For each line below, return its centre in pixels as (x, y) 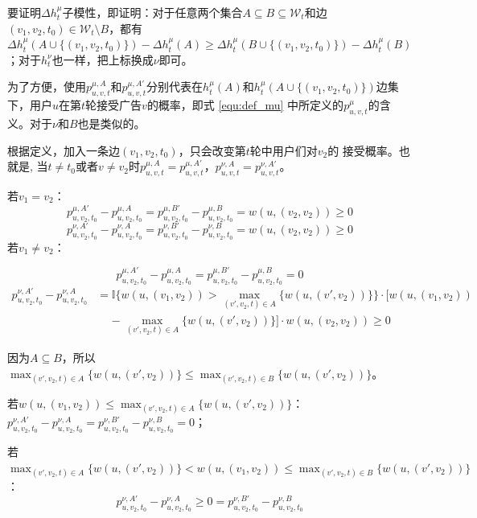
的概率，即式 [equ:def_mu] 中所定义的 (245, 105)
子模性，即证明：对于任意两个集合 (152, 12)
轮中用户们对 (284, 150)
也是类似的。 (111, 123)
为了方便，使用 (47, 86)
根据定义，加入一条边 (64, 150)
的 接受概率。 (363, 150)
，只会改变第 (212, 150)
